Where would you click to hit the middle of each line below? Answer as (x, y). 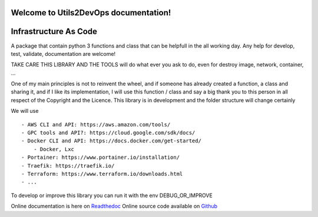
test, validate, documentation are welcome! (63, 54)
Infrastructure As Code (54, 31)
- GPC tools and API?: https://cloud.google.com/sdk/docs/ (108, 133)
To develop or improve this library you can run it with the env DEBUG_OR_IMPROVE (112, 195)
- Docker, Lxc (54, 149)
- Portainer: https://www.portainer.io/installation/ (100, 158)
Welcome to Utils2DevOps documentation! (91, 13)
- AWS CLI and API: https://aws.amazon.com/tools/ (96, 124)
